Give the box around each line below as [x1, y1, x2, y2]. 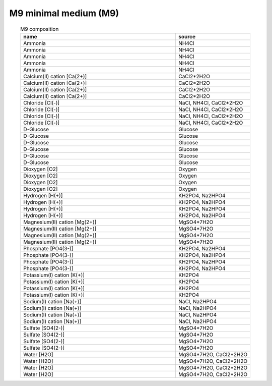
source [178, 33, 196, 40]
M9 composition [20, 25, 59, 32]
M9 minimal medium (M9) [9, 8, 119, 19]
